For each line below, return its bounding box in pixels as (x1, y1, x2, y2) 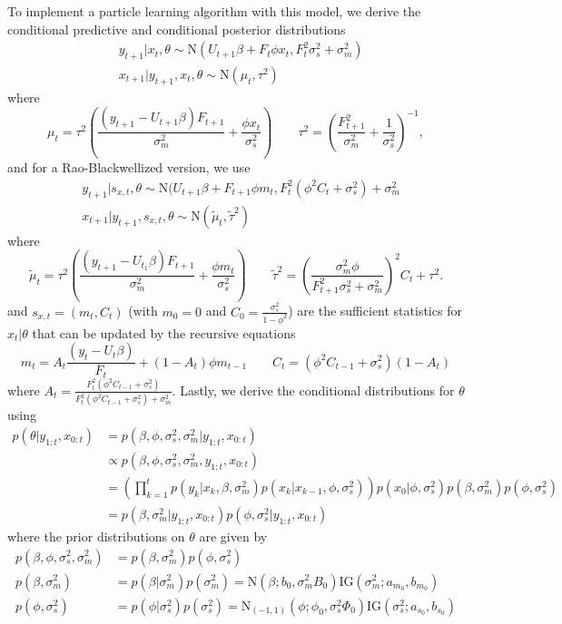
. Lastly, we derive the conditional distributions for (172, 380, 455, 399)
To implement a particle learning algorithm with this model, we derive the (7, 2, 421, 20)
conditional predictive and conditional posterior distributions (7, 19, 346, 38)
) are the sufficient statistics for (288, 301, 462, 320)
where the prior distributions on (7, 526, 185, 545)
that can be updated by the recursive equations (32, 323, 296, 342)
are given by (199, 526, 268, 545)
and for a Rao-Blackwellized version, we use (7, 158, 251, 177)
